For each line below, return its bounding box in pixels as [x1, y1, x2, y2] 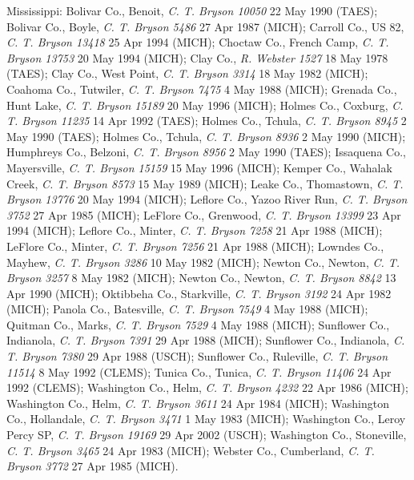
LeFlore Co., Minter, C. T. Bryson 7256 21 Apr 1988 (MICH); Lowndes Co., [6, 237, 384, 254]
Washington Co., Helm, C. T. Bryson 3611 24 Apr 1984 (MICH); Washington [6, 394, 389, 411]
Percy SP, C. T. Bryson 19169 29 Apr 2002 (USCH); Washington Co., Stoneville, [6, 426, 407, 443]
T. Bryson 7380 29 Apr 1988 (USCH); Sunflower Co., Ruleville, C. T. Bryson [6, 348, 388, 365]
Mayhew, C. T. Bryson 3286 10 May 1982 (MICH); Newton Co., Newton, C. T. [6, 253, 400, 270]
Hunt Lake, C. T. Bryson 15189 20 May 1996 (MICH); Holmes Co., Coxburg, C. [6, 96, 404, 113]
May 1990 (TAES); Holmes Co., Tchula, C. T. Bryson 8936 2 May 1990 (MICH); [6, 127, 406, 144]
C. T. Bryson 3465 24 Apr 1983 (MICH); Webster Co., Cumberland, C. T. [6, 442, 375, 458]
